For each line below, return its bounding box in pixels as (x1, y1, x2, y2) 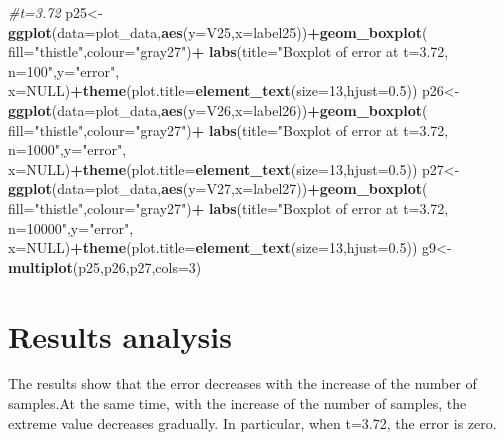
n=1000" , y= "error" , (8, 139, 127, 160)
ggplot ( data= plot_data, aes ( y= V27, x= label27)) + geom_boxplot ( (8, 178, 428, 199)
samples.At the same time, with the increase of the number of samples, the (8, 393, 467, 414)
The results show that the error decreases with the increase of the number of (8, 373, 477, 394)
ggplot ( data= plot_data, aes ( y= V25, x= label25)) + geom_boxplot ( (8, 21, 428, 42)
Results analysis (8, 315, 232, 356)
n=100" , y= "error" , (8, 60, 120, 81)
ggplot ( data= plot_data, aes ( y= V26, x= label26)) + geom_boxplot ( (8, 99, 428, 120)
